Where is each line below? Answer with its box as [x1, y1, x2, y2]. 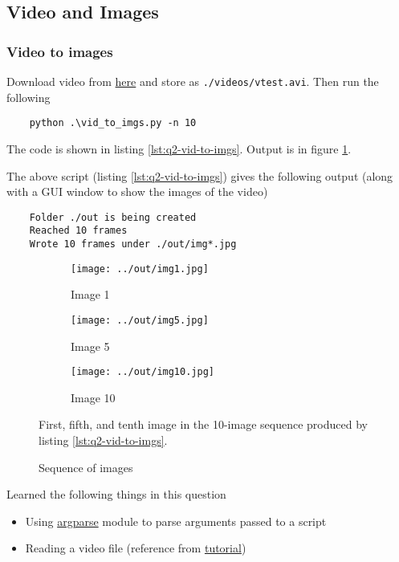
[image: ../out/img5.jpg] [71, 314, 209, 326]
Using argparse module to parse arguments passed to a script [25, 512, 327, 529]
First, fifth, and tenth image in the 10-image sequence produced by [39, 416, 368, 433]
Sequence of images [39, 458, 133, 475]
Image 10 [71, 389, 116, 405]
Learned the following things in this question [6, 486, 226, 503]
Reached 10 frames [29, 225, 128, 237]
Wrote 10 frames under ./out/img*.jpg [29, 238, 237, 250]
